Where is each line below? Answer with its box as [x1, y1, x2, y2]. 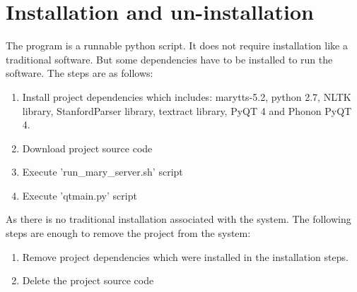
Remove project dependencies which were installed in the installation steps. [22, 249, 349, 264]
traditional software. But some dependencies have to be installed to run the [6, 51, 333, 66]
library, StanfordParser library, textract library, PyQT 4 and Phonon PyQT [22, 103, 352, 118]
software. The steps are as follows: [6, 66, 153, 80]
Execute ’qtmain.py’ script [22, 188, 137, 202]
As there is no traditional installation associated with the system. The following [6, 212, 351, 226]
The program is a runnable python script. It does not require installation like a [6, 38, 348, 53]
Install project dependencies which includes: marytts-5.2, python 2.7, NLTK [22, 89, 351, 104]
